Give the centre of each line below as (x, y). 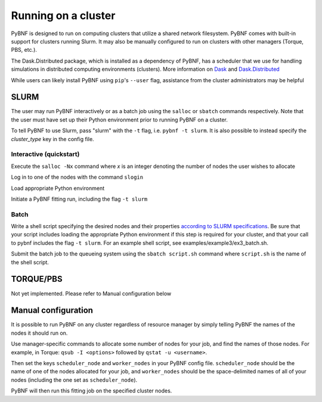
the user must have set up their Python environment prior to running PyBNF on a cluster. (119, 120)
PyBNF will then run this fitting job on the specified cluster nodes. (92, 391)
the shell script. (30, 262)
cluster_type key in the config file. (53, 139)
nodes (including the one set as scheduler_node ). (74, 380)
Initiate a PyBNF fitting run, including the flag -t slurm (79, 199)
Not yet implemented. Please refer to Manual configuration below (91, 293)
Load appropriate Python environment (58, 188)
